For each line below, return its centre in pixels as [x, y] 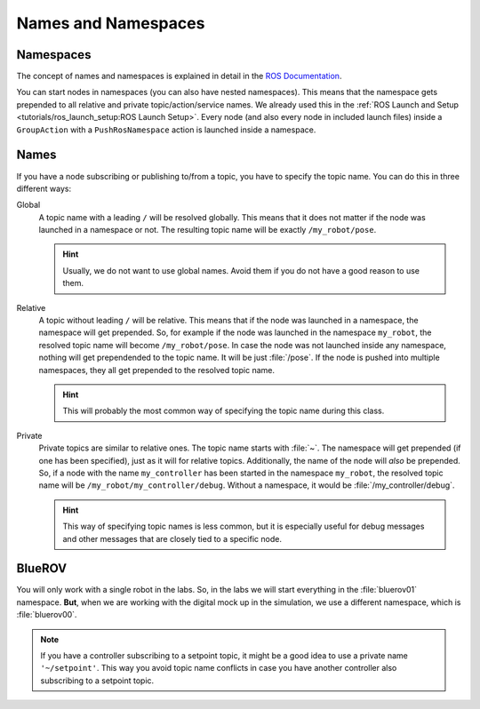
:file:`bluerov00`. [47, 615]
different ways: [44, 188]
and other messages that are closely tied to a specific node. [172, 538]
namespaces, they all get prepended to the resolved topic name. [157, 370]
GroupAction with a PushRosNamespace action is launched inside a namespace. [166, 130]
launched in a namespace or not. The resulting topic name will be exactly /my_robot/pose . [208, 230]
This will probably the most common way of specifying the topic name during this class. [224, 411]
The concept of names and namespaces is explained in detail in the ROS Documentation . [179, 76]
